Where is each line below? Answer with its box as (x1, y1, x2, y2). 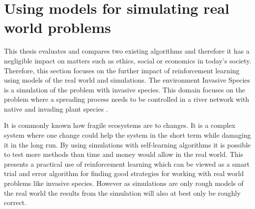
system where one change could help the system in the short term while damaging (4, 130, 251, 140)
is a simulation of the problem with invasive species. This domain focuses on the (4, 84, 246, 94)
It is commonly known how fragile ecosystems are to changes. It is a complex (4, 120, 236, 130)
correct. (4, 197, 27, 208)
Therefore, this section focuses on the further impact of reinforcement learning (4, 65, 240, 75)
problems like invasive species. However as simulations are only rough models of (4, 178, 244, 188)
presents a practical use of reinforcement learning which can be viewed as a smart (4, 158, 250, 169)
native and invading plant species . (4, 103, 108, 114)
